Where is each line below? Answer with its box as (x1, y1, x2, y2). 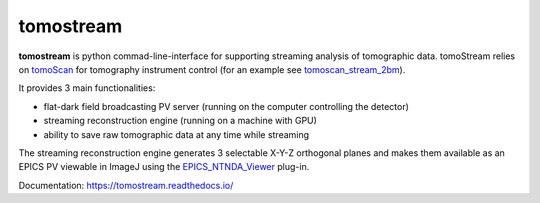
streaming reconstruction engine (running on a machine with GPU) (43, 115, 317, 127)
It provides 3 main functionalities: (18, 82, 156, 94)
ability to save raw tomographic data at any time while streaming (43, 128, 310, 140)
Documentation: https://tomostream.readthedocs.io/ (18, 179, 234, 191)
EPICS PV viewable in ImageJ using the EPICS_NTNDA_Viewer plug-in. (18, 161, 310, 173)
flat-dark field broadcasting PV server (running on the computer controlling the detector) (43, 100, 410, 112)
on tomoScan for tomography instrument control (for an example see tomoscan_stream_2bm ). (18, 63, 406, 75)
